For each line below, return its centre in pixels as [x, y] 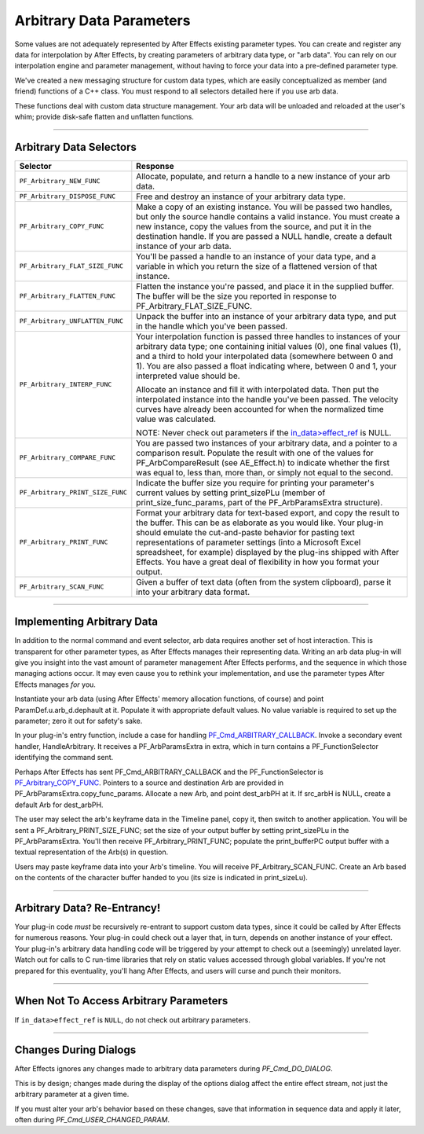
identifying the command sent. [64, 758]
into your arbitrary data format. [193, 592]
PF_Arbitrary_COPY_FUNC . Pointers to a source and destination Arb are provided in [149, 783]
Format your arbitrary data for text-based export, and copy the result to [268, 512]
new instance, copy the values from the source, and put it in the [254, 226]
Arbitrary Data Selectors [75, 147]
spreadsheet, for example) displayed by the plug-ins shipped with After [268, 552]
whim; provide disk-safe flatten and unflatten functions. [104, 116]
